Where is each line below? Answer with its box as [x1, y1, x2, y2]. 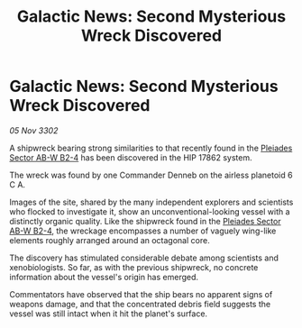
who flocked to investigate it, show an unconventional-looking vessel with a [9, 205, 290, 217]
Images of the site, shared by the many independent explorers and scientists [9, 196, 294, 207]
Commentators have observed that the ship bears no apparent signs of [9, 288, 273, 299]
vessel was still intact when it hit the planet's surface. [9, 308, 208, 319]
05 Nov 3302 [9, 124, 59, 136]
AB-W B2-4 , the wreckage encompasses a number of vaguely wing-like [9, 225, 277, 236]
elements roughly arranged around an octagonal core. [9, 234, 210, 245]
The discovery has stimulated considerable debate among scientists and [9, 252, 279, 263]
